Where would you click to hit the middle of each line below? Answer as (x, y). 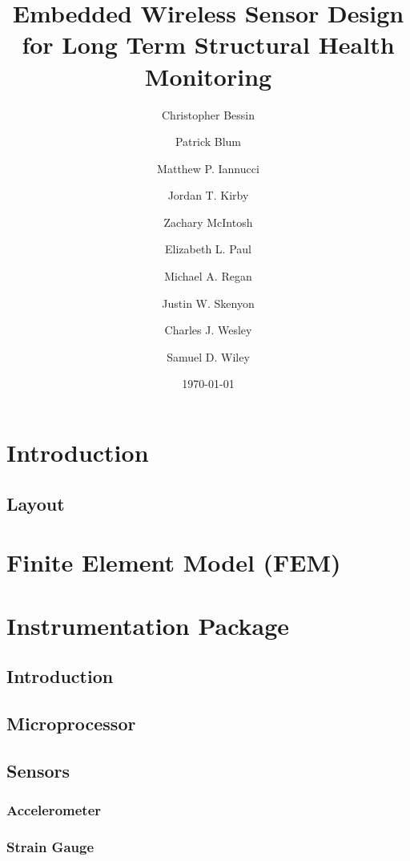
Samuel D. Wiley (208, 356)
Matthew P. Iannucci (208, 168)
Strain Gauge (50, 846)
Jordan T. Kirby (208, 195)
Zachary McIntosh (208, 222)
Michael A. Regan (208, 276)
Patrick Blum (208, 141)
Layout (36, 503)
